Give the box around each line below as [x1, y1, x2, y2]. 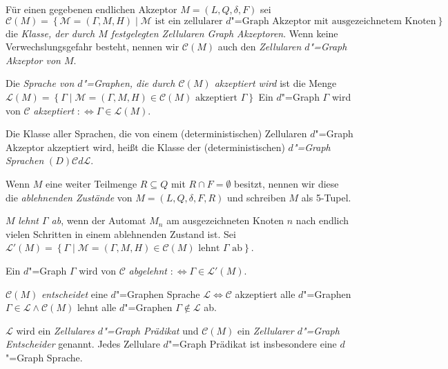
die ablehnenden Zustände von [6, 190, 133, 204]
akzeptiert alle [235, 286, 295, 301]
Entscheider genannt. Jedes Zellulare [6, 337, 160, 351]
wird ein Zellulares [16, 323, 95, 337]
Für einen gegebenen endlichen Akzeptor [6, 2, 177, 16]
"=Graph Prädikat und [103, 323, 199, 337]
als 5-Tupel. [301, 190, 351, 204]
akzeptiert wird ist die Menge [214, 76, 337, 90]
